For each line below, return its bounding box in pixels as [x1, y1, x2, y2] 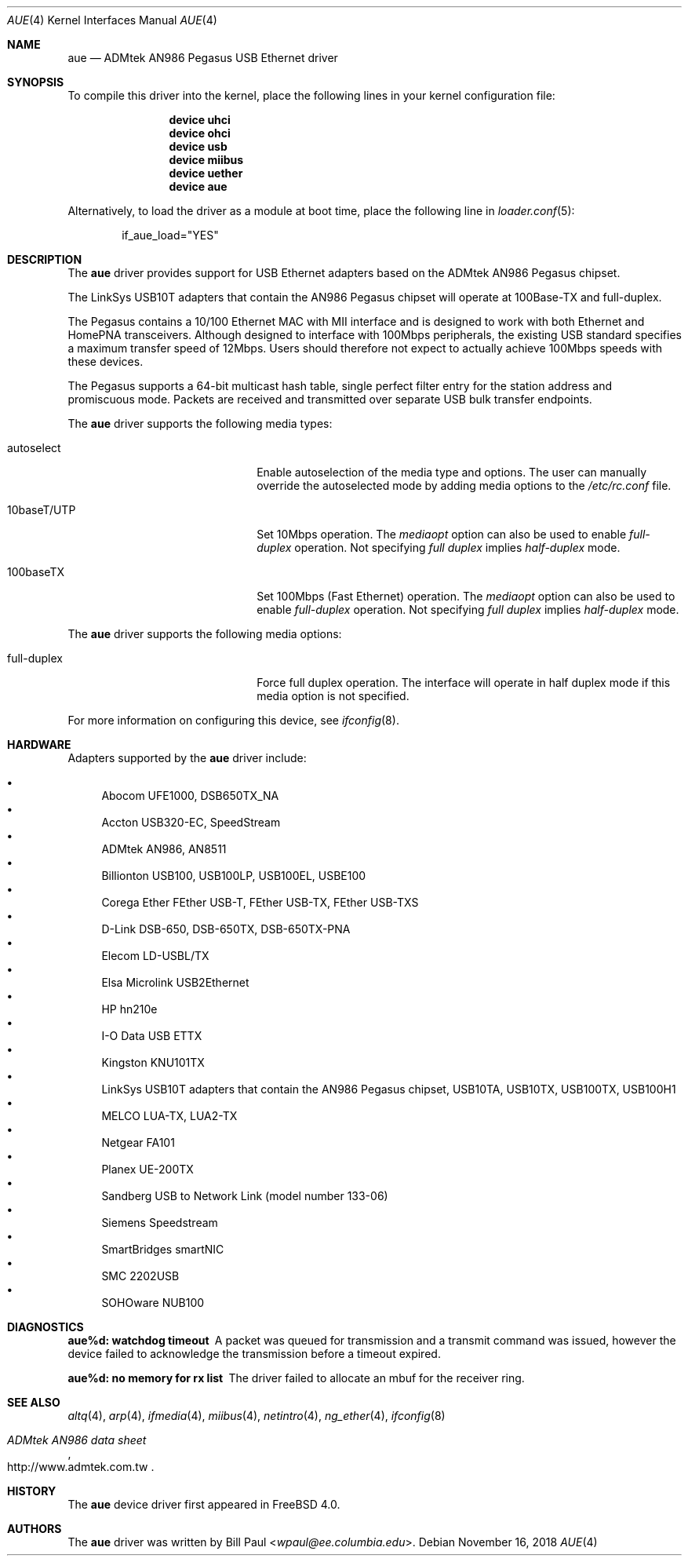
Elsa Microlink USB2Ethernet [101, 976, 249, 989]
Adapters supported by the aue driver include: [67, 751, 307, 765]
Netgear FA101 [101, 1136, 175, 1149]
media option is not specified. [257, 689, 410, 703]
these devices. [67, 355, 144, 368]
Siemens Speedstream [101, 1216, 218, 1229]
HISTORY [7, 1484, 56, 1498]
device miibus [169, 153, 244, 166]
